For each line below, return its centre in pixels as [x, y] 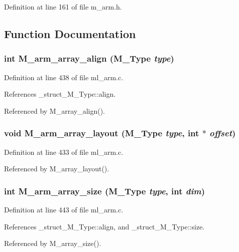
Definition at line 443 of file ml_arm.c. [64, 209]
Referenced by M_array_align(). [54, 110]
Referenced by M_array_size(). [53, 243]
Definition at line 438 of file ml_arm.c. [64, 77]
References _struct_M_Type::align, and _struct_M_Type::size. [104, 226]
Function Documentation [70, 33]
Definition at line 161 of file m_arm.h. [63, 7]
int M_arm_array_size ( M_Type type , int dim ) [105, 191]
